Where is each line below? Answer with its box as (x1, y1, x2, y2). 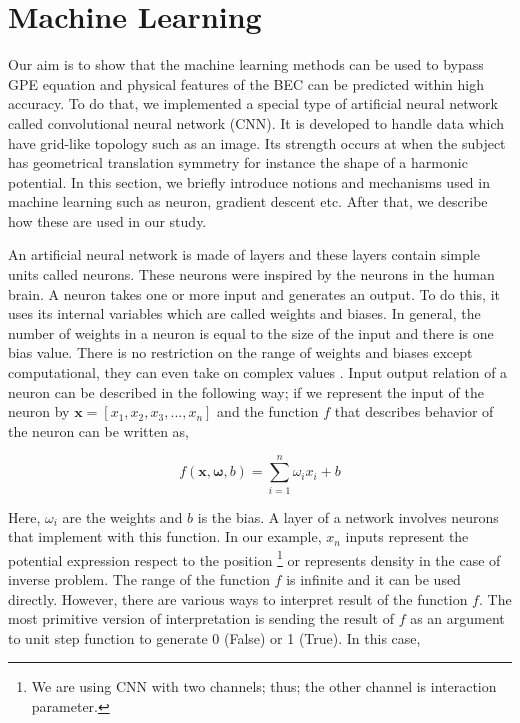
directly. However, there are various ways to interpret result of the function (8, 588, 468, 609)
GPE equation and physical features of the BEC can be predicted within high (8, 73, 484, 94)
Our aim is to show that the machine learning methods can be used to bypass (8, 54, 484, 75)
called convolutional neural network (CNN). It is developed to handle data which (8, 112, 505, 133)
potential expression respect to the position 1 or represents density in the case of (8, 546, 501, 570)
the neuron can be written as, (8, 420, 189, 441)
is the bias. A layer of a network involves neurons (197, 506, 499, 527)
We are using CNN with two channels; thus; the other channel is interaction (31, 676, 497, 697)
